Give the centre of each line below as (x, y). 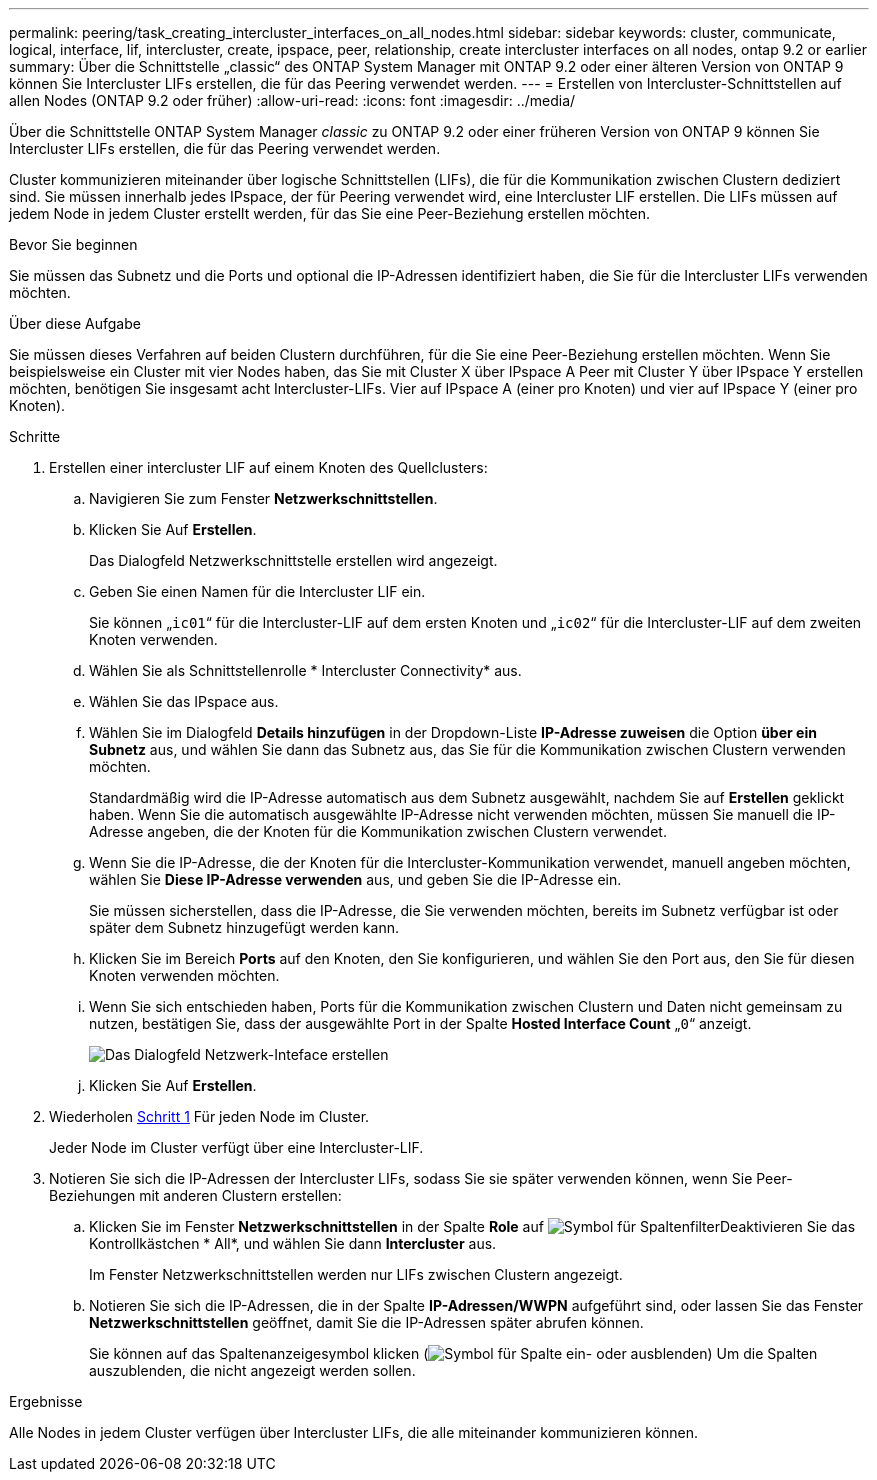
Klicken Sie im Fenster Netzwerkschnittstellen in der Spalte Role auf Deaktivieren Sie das (472, 1226)
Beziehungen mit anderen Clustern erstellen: (195, 1195)
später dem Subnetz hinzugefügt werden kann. (244, 927)
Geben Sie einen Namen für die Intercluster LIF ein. (257, 591)
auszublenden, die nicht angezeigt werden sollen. (252, 1370)
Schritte (35, 436)
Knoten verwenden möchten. (184, 975)
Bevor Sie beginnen (73, 244)
